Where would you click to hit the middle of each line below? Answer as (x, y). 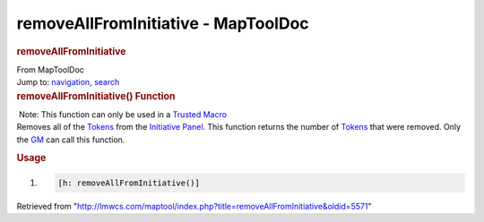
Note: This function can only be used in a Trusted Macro (123, 114)
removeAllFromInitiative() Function (96, 96)
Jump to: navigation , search (68, 82)
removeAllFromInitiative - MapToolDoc (163, 23)
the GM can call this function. (71, 140)
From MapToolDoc (51, 69)
